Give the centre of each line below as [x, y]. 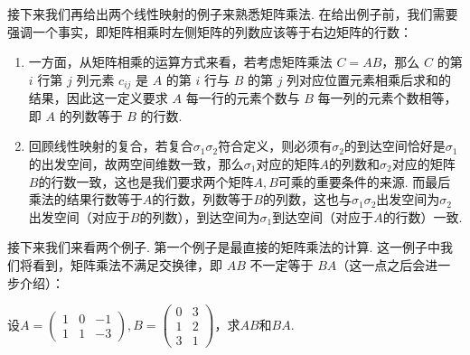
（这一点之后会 [381, 264]
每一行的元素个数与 [243, 98]
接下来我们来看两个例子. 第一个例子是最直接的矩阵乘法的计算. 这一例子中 [224, 247]
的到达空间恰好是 [395, 146]
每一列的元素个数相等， [387, 98]
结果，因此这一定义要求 [98, 98]
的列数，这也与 [307, 199]
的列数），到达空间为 [200, 216]
